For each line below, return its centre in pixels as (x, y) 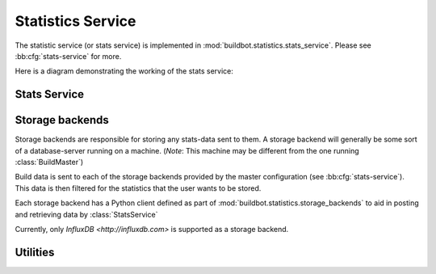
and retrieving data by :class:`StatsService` (86, 214)
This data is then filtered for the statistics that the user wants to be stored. (138, 188)
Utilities (35, 252)
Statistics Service (75, 21)
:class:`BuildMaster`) (49, 162)
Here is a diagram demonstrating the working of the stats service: (124, 71)
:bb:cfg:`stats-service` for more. (68, 56)
